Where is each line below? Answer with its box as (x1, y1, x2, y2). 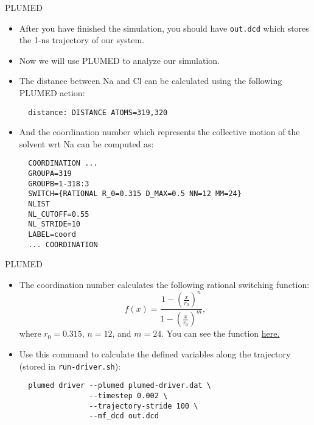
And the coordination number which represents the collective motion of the (19, 125, 300, 138)
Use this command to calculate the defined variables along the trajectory (19, 348, 291, 360)
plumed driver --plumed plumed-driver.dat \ (28, 381, 211, 390)
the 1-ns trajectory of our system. (19, 33, 145, 46)
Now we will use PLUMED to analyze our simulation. (19, 54, 220, 66)
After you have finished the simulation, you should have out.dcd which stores (19, 21, 309, 34)
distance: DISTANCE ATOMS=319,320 (28, 108, 168, 117)
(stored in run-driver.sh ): (19, 359, 121, 372)
